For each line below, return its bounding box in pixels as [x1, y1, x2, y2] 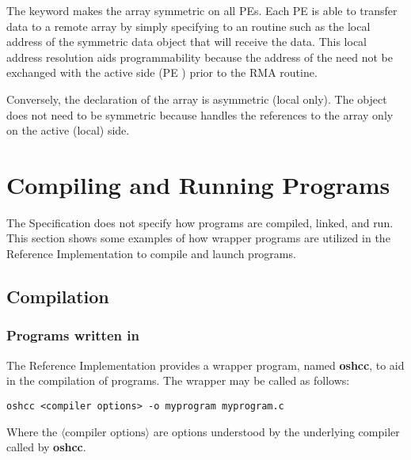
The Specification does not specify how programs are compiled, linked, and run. [6, 214, 394, 230]
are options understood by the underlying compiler [153, 423, 400, 439]
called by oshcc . [6, 439, 86, 455]
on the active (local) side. [6, 122, 130, 139]
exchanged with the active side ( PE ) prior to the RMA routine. [6, 64, 318, 81]
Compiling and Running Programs [6, 168, 390, 200]
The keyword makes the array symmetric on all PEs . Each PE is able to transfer [6, 2, 398, 18]
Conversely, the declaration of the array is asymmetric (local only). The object [6, 90, 387, 107]
